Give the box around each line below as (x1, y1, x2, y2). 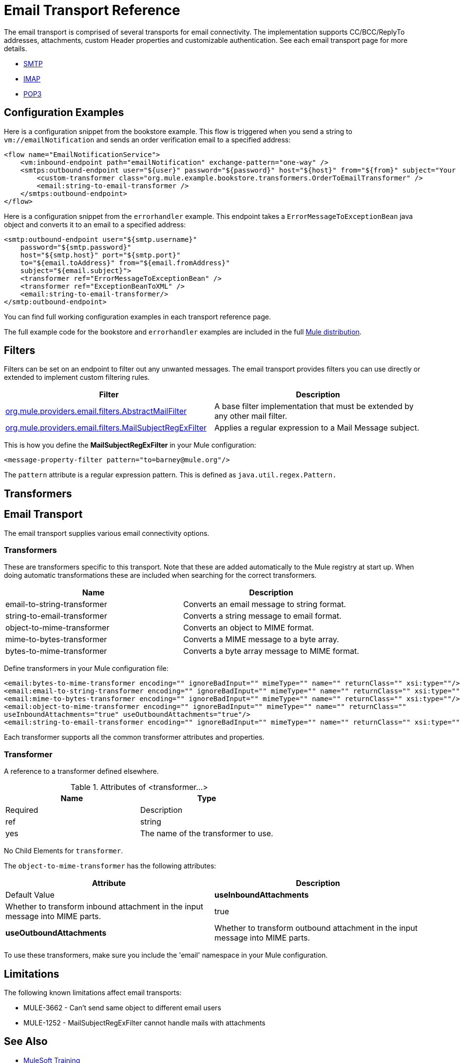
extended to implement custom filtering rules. (4, 373, 150, 382)
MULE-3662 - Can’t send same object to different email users (23, 1004, 221, 1012)
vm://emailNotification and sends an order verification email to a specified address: (4, 135, 291, 144)
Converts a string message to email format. (183, 611, 342, 621)
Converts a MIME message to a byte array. (183, 634, 339, 645)
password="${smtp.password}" (20, 243, 132, 251)
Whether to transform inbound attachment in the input (5, 902, 203, 912)
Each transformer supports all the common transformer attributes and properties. (4, 733, 265, 742)
